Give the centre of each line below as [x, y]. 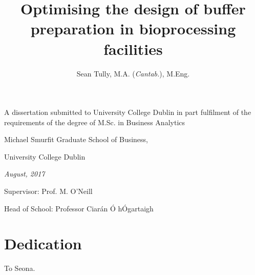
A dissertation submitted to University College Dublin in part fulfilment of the [128, 112]
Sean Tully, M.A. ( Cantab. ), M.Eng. [133, 73]
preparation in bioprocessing [133, 28]
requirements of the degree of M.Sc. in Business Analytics [95, 122]
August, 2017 [25, 174]
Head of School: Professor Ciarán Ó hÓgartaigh [79, 208]
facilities [133, 48]
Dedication [43, 243]
